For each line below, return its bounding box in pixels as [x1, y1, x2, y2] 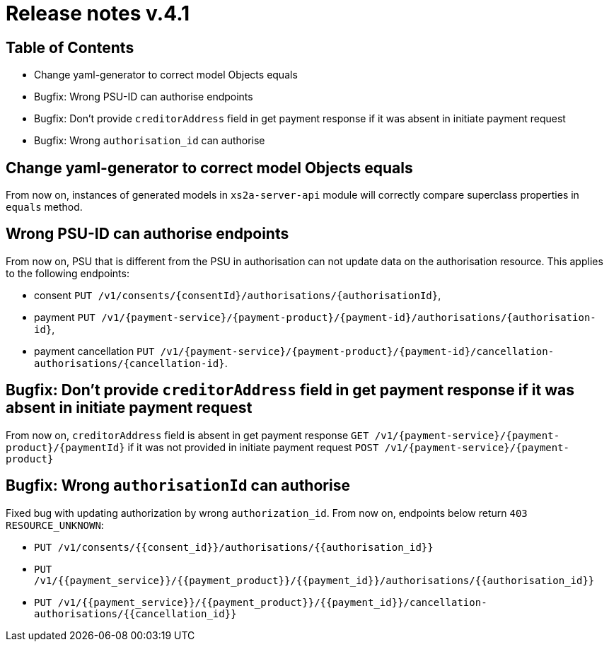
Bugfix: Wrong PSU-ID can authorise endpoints [34, 91, 253, 103]
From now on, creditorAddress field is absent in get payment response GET [6, 429, 369, 441]
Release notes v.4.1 [6, 1, 190, 25]
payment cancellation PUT [34, 344, 155, 357]
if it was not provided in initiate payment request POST [127, 441, 379, 453]
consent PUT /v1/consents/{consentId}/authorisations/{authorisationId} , [34, 288, 441, 301]
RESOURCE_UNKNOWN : [6, 518, 104, 531]
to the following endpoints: [6, 267, 129, 279]
